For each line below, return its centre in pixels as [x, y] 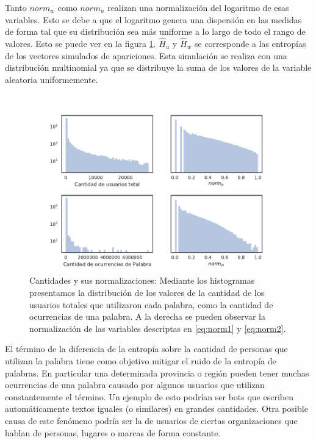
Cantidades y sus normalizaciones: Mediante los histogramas [142, 280]
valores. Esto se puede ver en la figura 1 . [81, 43]
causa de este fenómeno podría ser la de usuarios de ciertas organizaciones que [151, 420]
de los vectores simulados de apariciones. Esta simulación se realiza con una [146, 55]
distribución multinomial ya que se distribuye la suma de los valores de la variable [158, 67]
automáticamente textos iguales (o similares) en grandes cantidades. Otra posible [156, 409]
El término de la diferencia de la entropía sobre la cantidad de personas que [146, 349]
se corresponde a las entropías [250, 43]
